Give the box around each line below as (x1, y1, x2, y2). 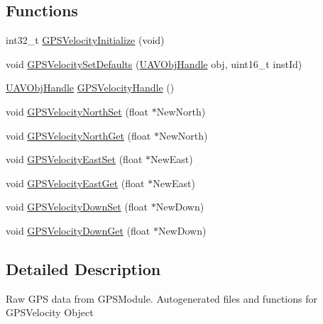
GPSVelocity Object (6, 305, 94, 320)
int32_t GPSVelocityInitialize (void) (6, 33, 165, 48)
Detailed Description (6, 257, 161, 279)
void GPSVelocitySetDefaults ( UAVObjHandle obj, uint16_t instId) (6, 56, 302, 71)
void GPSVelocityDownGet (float (6, 223, 150, 238)
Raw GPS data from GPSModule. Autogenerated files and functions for (6, 291, 317, 306)
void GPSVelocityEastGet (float (6, 175, 145, 190)
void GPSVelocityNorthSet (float (6, 104, 149, 118)
